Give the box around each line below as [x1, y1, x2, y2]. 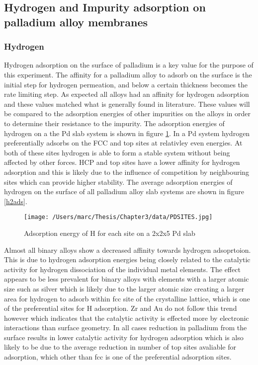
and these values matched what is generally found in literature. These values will [4, 98, 250, 109]
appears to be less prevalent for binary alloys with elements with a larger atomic [4, 274, 249, 284]
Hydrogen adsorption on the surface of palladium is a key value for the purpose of [4, 60, 254, 70]
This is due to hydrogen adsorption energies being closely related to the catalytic [4, 254, 251, 265]
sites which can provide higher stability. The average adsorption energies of [4, 176, 233, 187]
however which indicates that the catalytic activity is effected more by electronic [4, 312, 249, 323]
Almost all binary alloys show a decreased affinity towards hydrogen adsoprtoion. [4, 244, 251, 255]
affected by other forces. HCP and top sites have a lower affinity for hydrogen [4, 157, 240, 167]
